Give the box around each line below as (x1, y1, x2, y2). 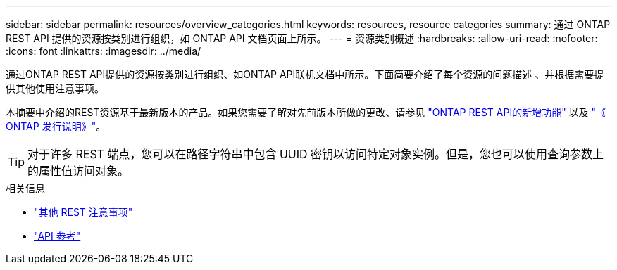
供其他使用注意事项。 (6, 82, 104, 94)
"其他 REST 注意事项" (34, 206, 133, 218)
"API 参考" (34, 230, 81, 242)
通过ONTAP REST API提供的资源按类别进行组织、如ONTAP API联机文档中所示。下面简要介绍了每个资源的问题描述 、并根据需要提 (6, 68, 604, 80)
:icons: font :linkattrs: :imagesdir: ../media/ (6, 45, 201, 57)
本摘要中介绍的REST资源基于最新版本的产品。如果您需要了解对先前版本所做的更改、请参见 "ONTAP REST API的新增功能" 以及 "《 (6, 106, 606, 118)
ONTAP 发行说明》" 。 (6, 120, 106, 132)
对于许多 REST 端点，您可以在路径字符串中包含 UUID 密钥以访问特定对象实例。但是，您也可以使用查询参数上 (27, 147, 604, 161)
